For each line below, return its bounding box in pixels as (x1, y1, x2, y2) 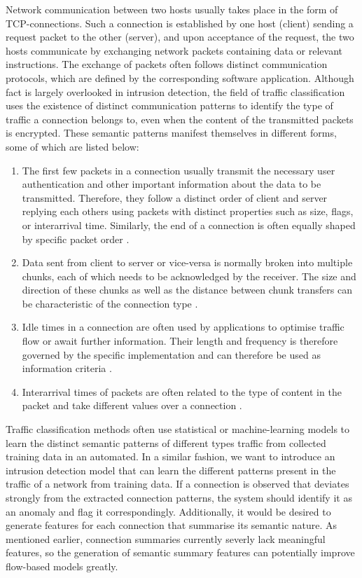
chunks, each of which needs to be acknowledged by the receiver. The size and (22, 268, 356, 283)
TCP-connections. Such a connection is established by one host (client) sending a (6, 15, 354, 30)
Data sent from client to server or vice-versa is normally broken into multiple (22, 255, 353, 270)
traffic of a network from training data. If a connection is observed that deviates (6, 476, 349, 491)
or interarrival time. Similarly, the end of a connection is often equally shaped (22, 217, 356, 232)
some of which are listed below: (6, 139, 139, 153)
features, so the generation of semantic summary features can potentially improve (6, 545, 355, 560)
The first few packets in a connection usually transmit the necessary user (22, 163, 335, 177)
